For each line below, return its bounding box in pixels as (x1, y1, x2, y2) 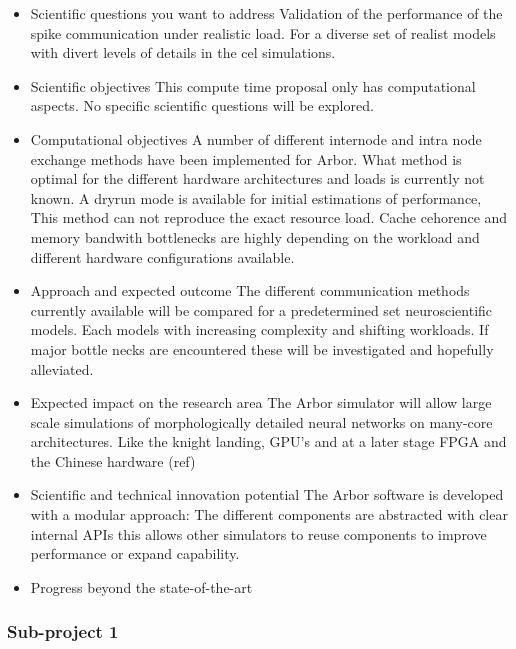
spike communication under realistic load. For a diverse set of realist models (30, 22, 496, 43)
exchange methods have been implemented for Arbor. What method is (30, 148, 462, 169)
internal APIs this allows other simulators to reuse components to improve (30, 523, 487, 544)
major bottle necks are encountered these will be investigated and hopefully (30, 338, 494, 359)
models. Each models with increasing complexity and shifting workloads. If (30, 319, 489, 340)
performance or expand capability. (30, 543, 240, 564)
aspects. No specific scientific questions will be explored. (30, 95, 374, 116)
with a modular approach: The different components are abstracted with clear (30, 504, 508, 525)
